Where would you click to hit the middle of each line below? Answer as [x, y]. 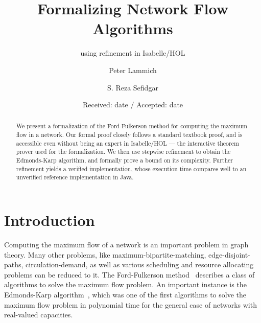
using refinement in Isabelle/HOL [133, 53]
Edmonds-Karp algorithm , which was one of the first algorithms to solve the [125, 294]
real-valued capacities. [39, 315]
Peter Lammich [133, 70]
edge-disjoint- [229, 254]
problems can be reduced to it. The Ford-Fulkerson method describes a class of [129, 274]
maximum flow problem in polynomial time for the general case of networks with [130, 304]
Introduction [50, 220]
